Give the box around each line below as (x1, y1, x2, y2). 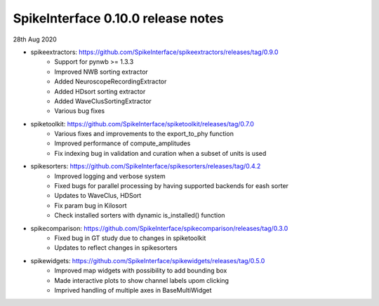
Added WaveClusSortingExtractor (54, 97, 152, 105)
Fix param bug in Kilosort (54, 201, 127, 210)
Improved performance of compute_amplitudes (54, 139, 191, 147)
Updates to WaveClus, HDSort (54, 192, 142, 200)
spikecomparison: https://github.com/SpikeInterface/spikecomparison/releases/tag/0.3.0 (30, 224, 288, 232)
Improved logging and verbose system (54, 172, 166, 180)
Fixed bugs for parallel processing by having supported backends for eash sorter (54, 182, 289, 190)
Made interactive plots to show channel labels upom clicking (54, 276, 230, 284)
